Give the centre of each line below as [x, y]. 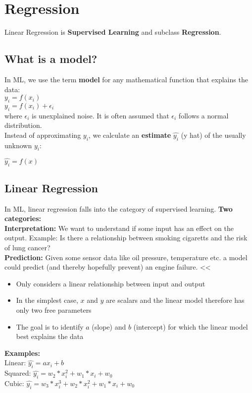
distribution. [23, 125]
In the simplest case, [47, 300]
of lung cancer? [27, 248]
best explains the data [50, 336]
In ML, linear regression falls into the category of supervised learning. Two [119, 208]
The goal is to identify [50, 326]
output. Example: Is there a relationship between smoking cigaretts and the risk [126, 238]
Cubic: [14, 383]
